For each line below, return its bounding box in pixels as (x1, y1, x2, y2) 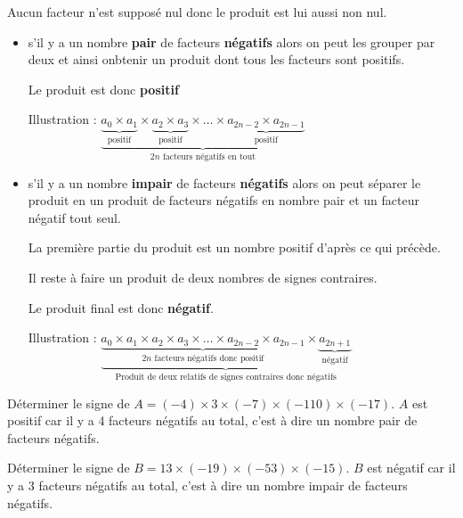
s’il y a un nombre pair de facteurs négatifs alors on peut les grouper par (28, 32, 435, 51)
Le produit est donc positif (28, 79, 179, 98)
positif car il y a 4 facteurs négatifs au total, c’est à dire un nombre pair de (7, 411, 418, 430)
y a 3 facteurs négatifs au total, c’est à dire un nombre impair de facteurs (7, 475, 408, 494)
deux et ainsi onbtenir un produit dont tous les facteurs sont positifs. (28, 50, 405, 69)
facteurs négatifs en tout (162, 152, 256, 162)
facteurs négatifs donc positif (154, 353, 264, 363)
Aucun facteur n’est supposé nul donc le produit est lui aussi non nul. (7, 3, 387, 21)
